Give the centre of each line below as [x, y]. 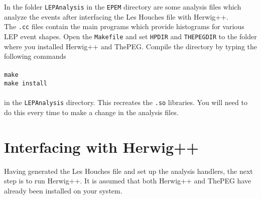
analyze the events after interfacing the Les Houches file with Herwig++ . [116, 16]
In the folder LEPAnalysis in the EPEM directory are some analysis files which [123, 7]
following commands [35, 56]
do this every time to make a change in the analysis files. [91, 112]
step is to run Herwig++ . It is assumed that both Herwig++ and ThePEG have [128, 181]
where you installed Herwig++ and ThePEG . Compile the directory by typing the [131, 46]
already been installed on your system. [63, 190]
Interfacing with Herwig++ [102, 146]
